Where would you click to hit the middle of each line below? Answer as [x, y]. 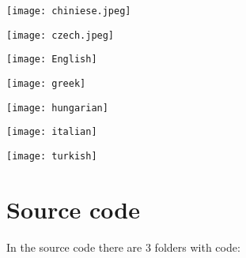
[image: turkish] [52, 156]
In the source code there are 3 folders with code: [123, 247]
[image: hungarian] [57, 108]
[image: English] [52, 60]
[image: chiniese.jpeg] [69, 11]
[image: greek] [46, 83]
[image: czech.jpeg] [61, 35]
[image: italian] [52, 132]
